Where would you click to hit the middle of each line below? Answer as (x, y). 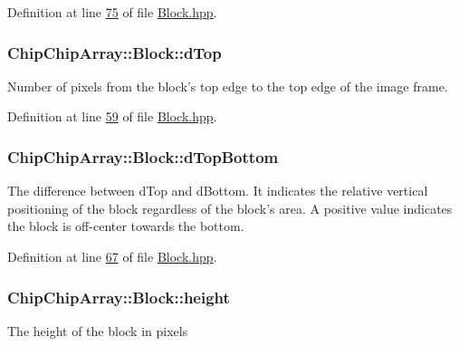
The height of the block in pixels (98, 330)
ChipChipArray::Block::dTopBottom (143, 156)
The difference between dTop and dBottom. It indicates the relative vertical (218, 191)
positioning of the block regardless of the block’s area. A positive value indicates (230, 208)
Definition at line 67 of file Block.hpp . (112, 256)
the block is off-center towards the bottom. (126, 226)
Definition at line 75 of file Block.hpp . (112, 12)
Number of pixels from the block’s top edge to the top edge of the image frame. (228, 86)
